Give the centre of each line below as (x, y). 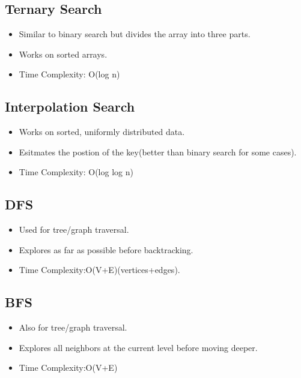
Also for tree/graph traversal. (73, 327)
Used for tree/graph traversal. (74, 229)
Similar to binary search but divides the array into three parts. (135, 34)
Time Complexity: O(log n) (69, 74)
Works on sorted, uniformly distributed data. (102, 132)
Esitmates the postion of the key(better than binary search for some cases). (158, 151)
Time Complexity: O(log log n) (76, 172)
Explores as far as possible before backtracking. (106, 249)
